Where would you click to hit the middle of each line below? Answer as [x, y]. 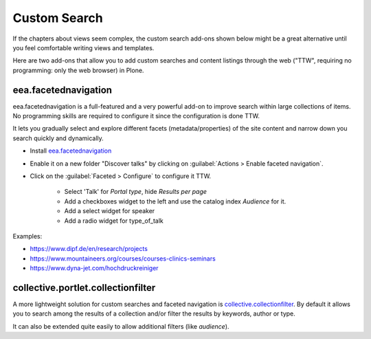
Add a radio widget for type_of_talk [114, 221]
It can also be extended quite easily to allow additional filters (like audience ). [121, 326]
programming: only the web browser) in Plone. [78, 70]
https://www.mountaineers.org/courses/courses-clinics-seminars [123, 259]
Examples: [27, 236]
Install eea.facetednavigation [71, 151]
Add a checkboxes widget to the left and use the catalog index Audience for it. [175, 201]
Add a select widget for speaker [110, 211]
